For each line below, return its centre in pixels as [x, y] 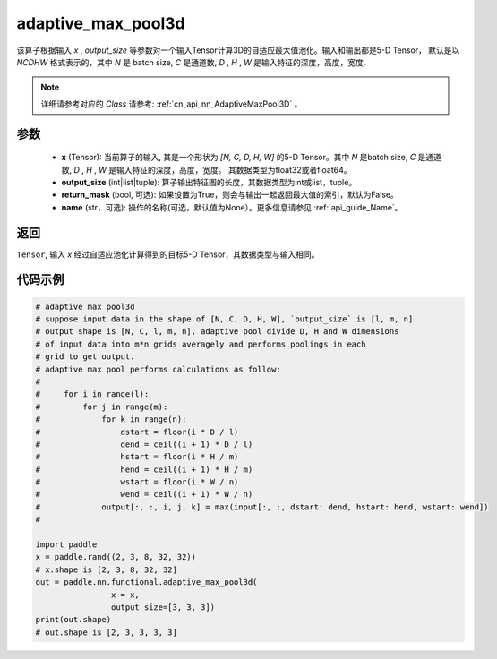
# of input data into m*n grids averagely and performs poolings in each [201, 344]
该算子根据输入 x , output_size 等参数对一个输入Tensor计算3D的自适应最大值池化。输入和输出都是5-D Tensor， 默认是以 [238, 50]
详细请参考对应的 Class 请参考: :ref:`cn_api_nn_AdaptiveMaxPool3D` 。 [171, 104]
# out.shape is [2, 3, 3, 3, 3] [107, 632]
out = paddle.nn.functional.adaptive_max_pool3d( [146, 582]
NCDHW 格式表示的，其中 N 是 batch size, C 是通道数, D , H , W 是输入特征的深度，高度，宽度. [191, 62]
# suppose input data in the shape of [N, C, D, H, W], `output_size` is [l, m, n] [224, 319]
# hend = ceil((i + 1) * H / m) [144, 469]
